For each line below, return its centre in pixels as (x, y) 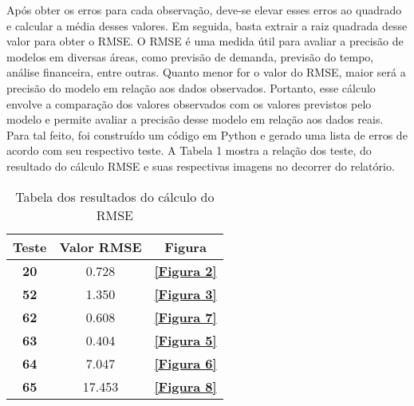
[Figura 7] (185, 317)
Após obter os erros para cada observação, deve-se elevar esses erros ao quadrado (204, 10)
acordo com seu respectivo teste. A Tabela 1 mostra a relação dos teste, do (189, 150)
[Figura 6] (185, 363)
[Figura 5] (185, 340)
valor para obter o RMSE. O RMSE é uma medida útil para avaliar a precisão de (205, 41)
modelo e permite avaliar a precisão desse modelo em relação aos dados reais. (195, 119)
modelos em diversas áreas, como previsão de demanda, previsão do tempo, (190, 56)
